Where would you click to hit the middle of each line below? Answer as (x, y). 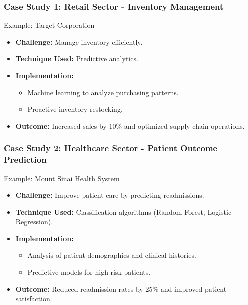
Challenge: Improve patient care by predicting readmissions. (110, 195)
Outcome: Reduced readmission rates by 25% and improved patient (121, 288)
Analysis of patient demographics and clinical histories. (112, 255)
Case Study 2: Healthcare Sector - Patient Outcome (111, 148)
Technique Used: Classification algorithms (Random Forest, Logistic (124, 211)
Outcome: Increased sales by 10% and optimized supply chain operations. (130, 126)
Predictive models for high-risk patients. (89, 272)
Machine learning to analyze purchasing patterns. (103, 92)
